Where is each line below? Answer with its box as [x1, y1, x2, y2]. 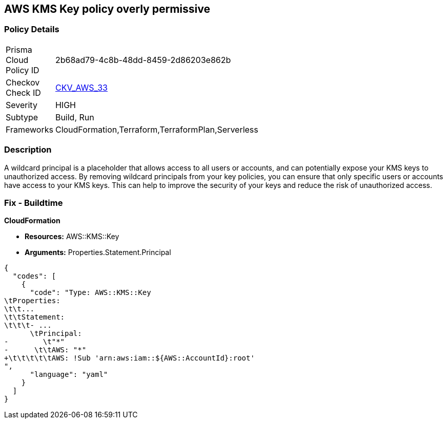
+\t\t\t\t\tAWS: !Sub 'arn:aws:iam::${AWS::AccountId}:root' [4, 354, 255, 363]
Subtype [6, 112, 38, 122]
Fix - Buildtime [4, 197, 63, 208]
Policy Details [4, 24, 59, 35]
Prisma [6, 44, 32, 55]
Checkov [6, 77, 40, 88]
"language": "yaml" [30, 370, 108, 379]
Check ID [6, 87, 41, 98]
